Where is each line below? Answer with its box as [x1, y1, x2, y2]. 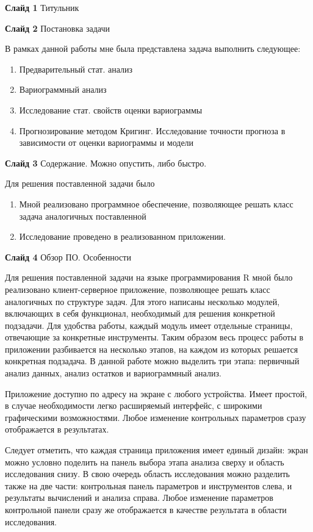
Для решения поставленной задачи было [5, 177, 155, 190]
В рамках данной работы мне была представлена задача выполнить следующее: [5, 42, 301, 55]
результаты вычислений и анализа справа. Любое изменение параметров [5, 491, 273, 504]
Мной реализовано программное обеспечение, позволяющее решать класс [19, 197, 293, 210]
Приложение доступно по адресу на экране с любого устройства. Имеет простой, [5, 387, 308, 400]
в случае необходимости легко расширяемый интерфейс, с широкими [5, 399, 262, 412]
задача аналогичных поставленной [19, 209, 146, 222]
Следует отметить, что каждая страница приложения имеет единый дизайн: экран [5, 444, 308, 456]
